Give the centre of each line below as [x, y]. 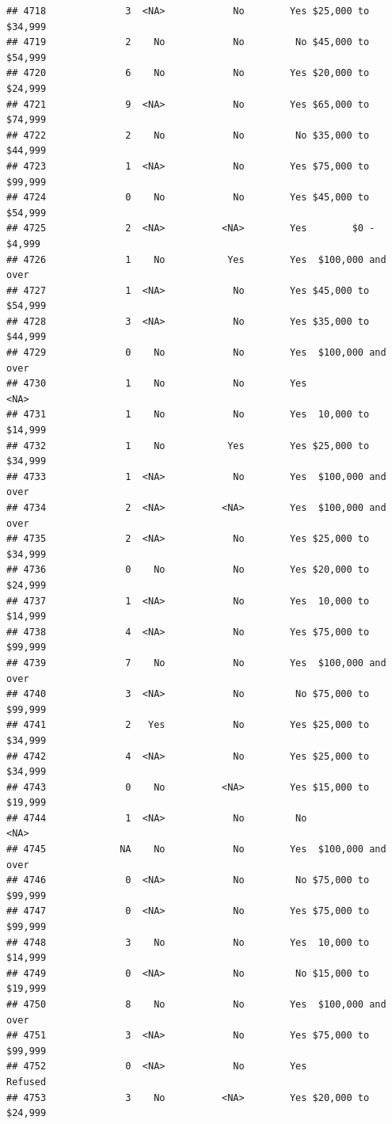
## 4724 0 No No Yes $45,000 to [188, 198]
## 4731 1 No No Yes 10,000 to [188, 415]
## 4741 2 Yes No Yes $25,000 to [188, 725]
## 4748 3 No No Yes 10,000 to [188, 942]
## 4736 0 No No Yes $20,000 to [188, 570]
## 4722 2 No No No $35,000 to [188, 135]
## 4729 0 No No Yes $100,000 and [196, 353]
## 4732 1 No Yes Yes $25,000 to [188, 446]
